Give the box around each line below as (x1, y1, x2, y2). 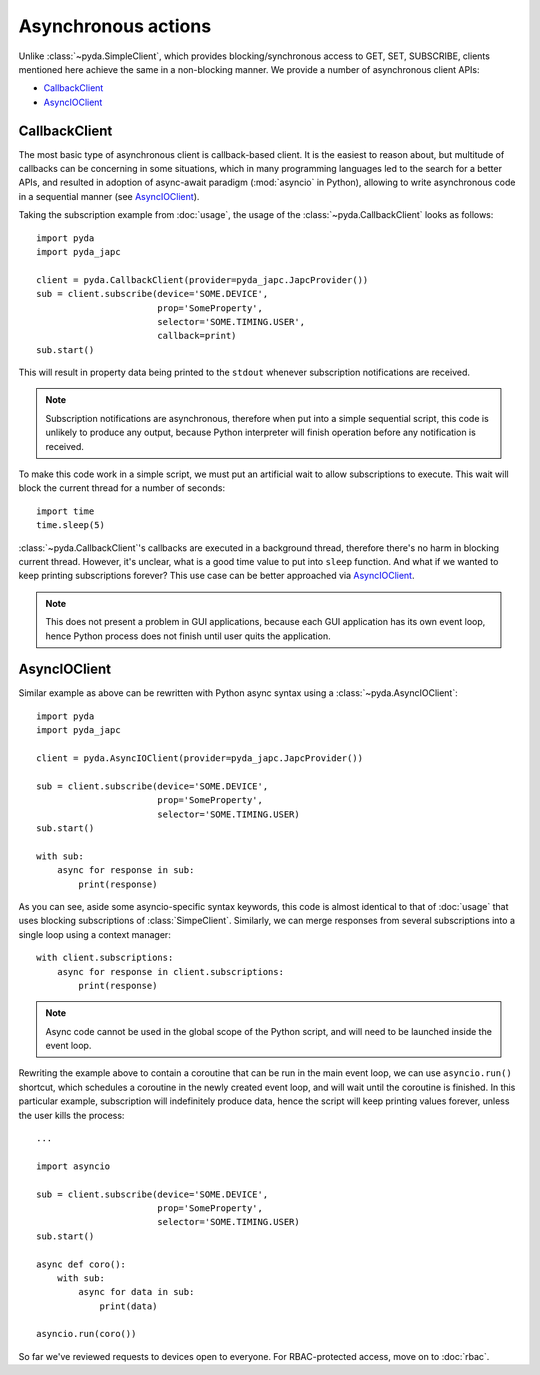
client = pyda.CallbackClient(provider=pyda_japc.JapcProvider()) (36, 274, 369, 285)
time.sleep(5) (36, 520, 105, 531)
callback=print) (156, 330, 237, 342)
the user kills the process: (18, 1109, 125, 1121)
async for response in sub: (56, 865, 195, 876)
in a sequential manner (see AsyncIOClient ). (18, 190, 200, 202)
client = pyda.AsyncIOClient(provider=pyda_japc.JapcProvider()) (36, 753, 364, 764)
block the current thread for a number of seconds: (18, 482, 225, 494)
